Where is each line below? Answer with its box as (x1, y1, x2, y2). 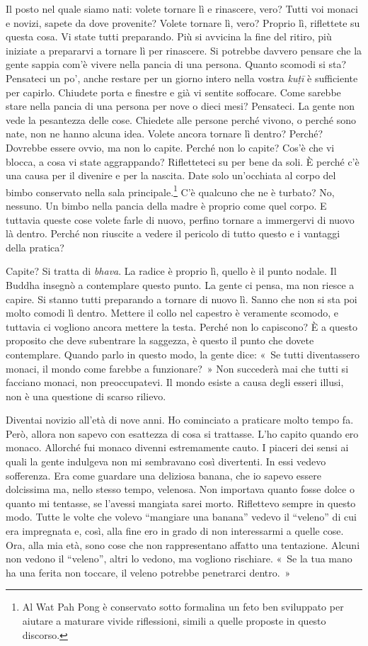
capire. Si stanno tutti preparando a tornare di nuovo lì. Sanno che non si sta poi (6, 291, 357, 306)
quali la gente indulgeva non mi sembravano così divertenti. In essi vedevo (6, 454, 326, 469)
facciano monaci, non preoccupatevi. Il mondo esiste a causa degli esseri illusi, (6, 375, 344, 390)
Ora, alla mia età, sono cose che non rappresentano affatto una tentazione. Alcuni (6, 537, 360, 552)
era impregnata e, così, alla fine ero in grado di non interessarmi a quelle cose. (6, 523, 344, 538)
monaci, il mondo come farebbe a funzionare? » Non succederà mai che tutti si (6, 361, 349, 375)
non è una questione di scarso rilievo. (6, 388, 166, 403)
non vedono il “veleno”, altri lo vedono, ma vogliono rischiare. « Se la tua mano (6, 551, 352, 566)
